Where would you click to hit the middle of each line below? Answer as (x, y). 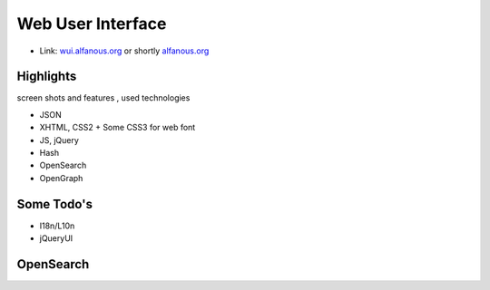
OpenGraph (61, 178)
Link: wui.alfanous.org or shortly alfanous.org (124, 51)
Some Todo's (54, 204)
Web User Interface (92, 24)
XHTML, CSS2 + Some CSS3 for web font (118, 128)
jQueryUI (56, 238)
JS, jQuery (59, 140)
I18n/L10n (57, 226)
